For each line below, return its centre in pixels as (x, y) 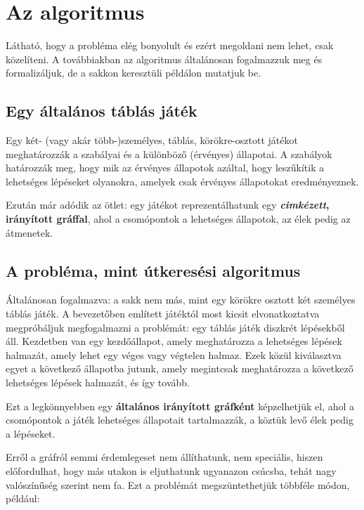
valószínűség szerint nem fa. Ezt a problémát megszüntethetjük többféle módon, (178, 484)
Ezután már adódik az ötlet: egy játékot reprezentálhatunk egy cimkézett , (168, 205)
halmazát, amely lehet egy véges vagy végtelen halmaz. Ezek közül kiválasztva (174, 354)
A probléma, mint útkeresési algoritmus (153, 270)
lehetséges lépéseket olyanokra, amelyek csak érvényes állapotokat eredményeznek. (182, 181)
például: (23, 498)
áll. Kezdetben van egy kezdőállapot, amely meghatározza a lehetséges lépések (174, 341)
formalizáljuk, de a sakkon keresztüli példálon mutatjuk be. (134, 73)
